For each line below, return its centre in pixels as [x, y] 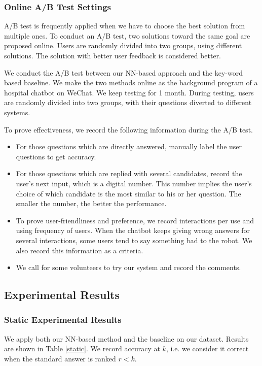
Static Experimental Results [63, 320]
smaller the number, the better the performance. [91, 203]
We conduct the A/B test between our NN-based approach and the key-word [123, 72]
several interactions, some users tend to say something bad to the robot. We [134, 240]
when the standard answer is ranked [60, 358]
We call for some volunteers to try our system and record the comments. [128, 267]
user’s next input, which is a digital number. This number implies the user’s [134, 183]
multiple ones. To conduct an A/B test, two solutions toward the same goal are [127, 35]
